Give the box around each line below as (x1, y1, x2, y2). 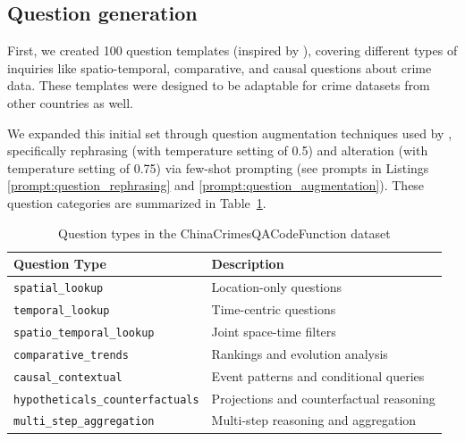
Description (211, 254, 284, 273)
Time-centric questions (211, 299, 336, 318)
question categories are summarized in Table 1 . (7, 193, 266, 212)
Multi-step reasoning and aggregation (211, 411, 417, 429)
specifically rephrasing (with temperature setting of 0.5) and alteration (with (7, 141, 428, 160)
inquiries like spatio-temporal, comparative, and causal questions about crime (7, 58, 432, 77)
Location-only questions (211, 278, 342, 296)
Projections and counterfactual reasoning (211, 388, 435, 407)
